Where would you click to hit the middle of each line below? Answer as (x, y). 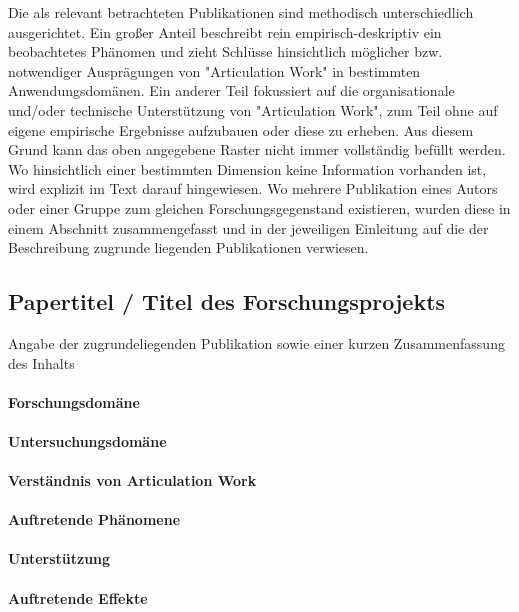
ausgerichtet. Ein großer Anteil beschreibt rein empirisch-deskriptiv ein (225, 31)
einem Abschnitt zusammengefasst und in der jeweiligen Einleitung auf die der (248, 227)
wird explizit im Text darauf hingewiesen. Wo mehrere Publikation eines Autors (253, 188)
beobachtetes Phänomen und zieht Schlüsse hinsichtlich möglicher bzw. (225, 51)
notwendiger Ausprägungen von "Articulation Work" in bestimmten (214, 70)
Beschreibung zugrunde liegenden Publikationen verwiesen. (188, 247)
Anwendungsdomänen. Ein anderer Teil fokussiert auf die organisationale (231, 90)
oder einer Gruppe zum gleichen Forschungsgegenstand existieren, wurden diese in (259, 207)
